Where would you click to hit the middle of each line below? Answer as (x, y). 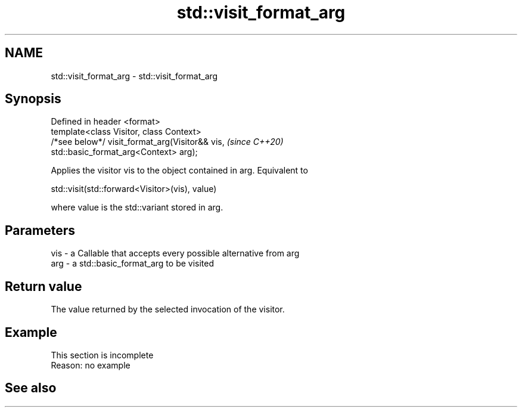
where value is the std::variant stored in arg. (137, 207)
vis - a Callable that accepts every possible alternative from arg (175, 253)
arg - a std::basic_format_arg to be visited (133, 264)
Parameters (40, 230)
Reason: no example (91, 365)
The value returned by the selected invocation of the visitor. (168, 309)
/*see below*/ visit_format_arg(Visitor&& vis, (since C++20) (167, 142)
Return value (44, 286)
